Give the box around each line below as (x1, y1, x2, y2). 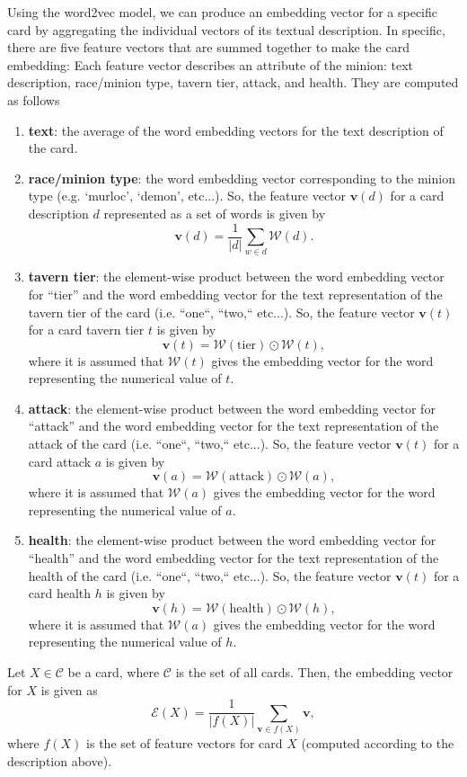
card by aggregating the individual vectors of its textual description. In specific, (7, 20, 445, 39)
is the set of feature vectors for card (86, 734, 283, 752)
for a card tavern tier (28, 320, 145, 339)
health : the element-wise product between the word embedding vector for (28, 531, 436, 549)
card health (28, 584, 92, 603)
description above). (7, 751, 112, 770)
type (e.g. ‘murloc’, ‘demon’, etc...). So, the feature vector (28, 186, 347, 205)
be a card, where (67, 663, 160, 682)
